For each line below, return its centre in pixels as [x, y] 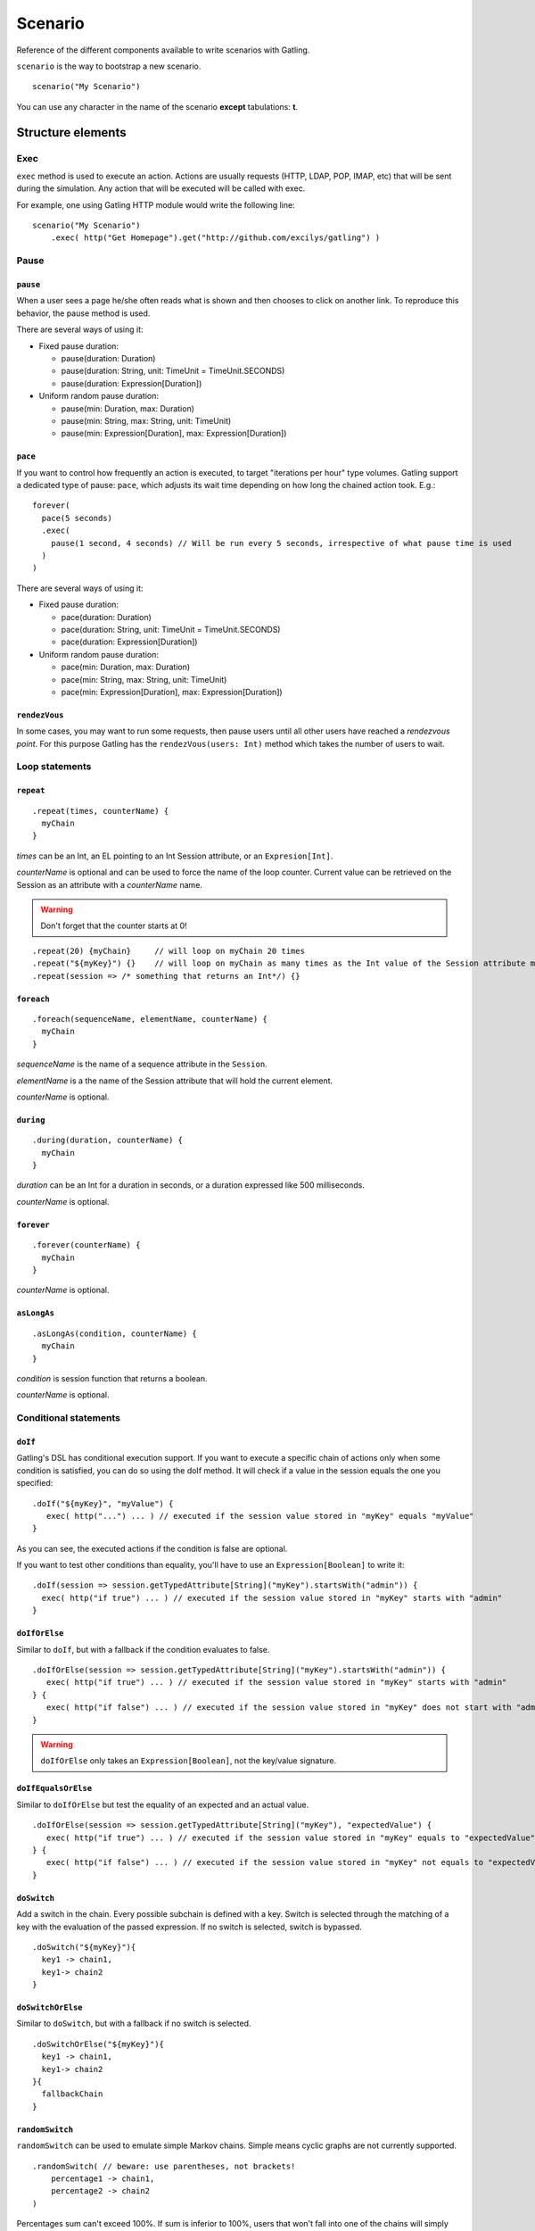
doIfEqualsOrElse [54, 1788]
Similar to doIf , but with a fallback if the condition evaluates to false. [143, 1649]
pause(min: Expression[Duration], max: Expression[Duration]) [174, 434]
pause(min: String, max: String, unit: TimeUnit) [146, 420]
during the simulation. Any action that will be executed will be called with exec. [161, 188]
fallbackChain [72, 2094]
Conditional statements [68, 1418]
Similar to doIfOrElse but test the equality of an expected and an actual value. [163, 1804]
